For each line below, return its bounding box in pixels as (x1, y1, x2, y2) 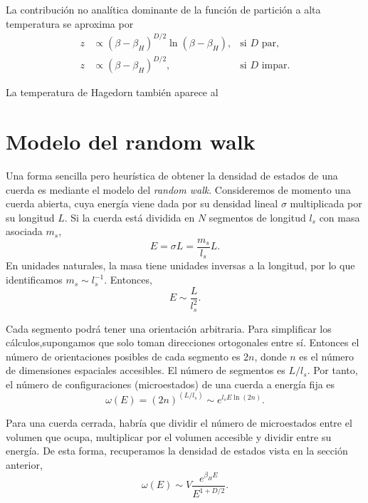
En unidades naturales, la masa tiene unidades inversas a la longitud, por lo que (6, 258, 355, 273)
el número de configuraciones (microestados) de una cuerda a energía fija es (6, 376, 335, 391)
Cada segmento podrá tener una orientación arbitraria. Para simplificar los (6, 321, 332, 336)
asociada (6, 224, 43, 239)
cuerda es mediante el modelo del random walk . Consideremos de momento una (6, 182, 351, 197)
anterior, (6, 457, 43, 472)
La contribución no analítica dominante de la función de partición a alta (6, 2, 321, 16)
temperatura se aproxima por (6, 16, 134, 31)
